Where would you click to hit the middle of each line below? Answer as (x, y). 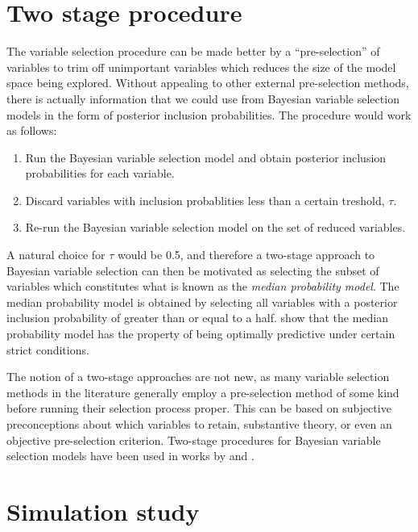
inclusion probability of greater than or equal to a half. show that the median (198, 318)
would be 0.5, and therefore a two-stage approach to (246, 255)
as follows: (32, 130)
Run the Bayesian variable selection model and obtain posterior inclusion (206, 157)
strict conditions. (48, 349)
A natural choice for (56, 255)
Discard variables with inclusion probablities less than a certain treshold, (205, 200)
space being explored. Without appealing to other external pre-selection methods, (208, 83)
